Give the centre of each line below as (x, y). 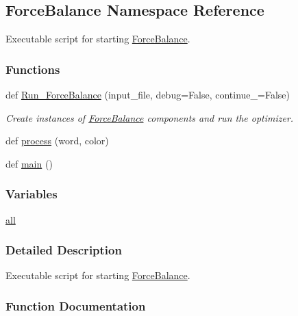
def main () (29, 163)
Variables (32, 194)
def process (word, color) (57, 141)
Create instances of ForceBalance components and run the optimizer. (150, 117)
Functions (33, 69)
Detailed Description (64, 250)
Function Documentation (76, 305)
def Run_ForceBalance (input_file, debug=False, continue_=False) (148, 95)
